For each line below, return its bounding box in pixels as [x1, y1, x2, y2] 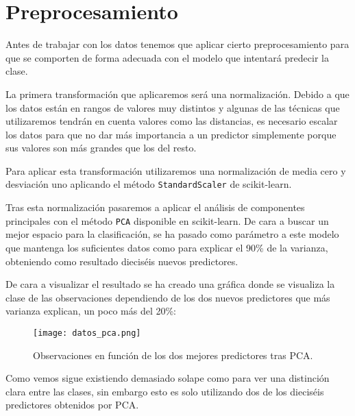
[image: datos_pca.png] [33, 328, 141, 338]
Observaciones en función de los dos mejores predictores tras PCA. [33, 347, 313, 362]
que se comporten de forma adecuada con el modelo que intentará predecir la [5, 50, 329, 64]
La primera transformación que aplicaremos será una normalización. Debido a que [5, 86, 350, 101]
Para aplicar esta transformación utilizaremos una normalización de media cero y [5, 163, 346, 178]
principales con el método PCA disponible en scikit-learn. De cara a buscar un [5, 213, 329, 228]
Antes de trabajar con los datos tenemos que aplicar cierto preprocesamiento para [5, 37, 350, 51]
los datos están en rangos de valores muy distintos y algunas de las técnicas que [5, 100, 340, 114]
